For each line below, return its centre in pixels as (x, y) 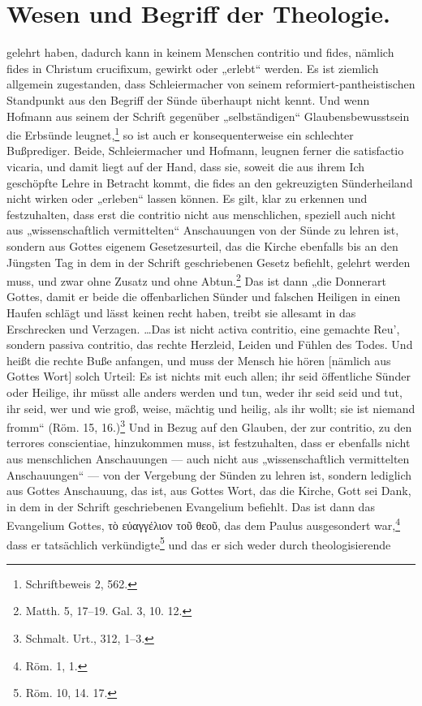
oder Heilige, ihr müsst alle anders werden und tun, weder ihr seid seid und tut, (205, 392)
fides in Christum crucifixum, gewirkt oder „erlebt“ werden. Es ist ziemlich (193, 68)
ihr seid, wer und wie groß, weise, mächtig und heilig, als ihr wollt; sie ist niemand (211, 408)
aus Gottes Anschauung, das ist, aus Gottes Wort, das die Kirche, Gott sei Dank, (209, 491)
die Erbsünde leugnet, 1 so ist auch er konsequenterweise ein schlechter (180, 133)
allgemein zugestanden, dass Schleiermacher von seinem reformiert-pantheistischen (211, 84)
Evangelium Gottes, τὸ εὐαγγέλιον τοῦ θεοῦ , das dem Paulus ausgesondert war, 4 (203, 524)
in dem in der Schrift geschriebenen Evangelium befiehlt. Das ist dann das (191, 506)
